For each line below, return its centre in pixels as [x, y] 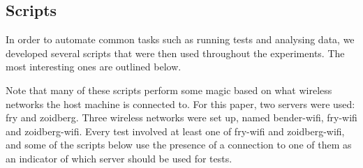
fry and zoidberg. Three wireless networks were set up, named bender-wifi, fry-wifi [181, 117]
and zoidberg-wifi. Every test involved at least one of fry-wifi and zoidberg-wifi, [175, 131]
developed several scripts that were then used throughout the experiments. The [175, 53]
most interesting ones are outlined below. [94, 67]
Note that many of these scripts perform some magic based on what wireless [169, 90]
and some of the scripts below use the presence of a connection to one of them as [179, 145]
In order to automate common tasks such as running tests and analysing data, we [180, 39]
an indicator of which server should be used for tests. [119, 158]
